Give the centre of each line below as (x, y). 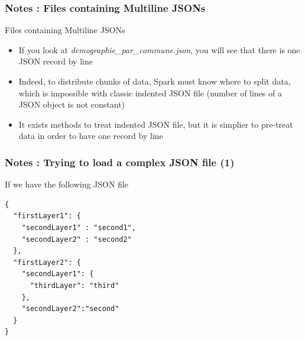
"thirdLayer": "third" (74, 285)
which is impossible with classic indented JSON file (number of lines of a (150, 93)
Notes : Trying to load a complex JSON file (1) (120, 162)
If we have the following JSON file (67, 184)
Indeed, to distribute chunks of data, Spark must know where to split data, (155, 81)
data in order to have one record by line (91, 136)
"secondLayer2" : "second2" (77, 239)
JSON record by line (56, 61)
